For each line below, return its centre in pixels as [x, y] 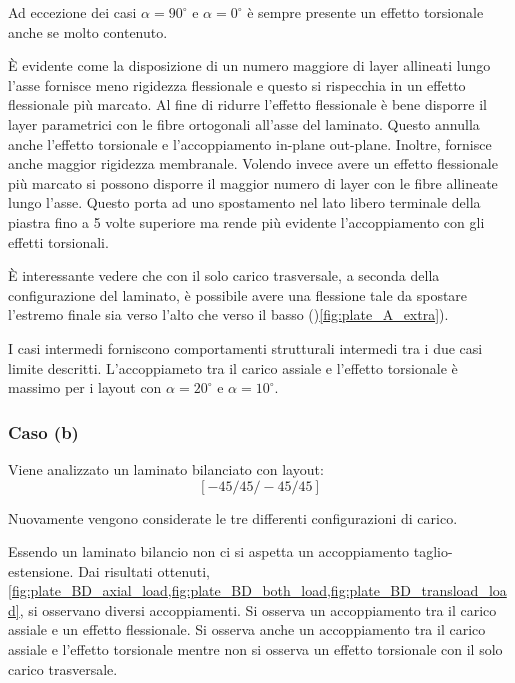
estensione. [41, 570]
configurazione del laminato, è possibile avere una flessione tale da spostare [238, 294]
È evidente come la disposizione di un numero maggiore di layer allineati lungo [249, 65]
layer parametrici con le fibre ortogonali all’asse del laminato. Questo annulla [244, 123]
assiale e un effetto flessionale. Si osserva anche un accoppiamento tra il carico [247, 629]
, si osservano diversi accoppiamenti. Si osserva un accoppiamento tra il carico [258, 609]
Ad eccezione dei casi [72, 12]
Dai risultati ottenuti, [144, 570]
